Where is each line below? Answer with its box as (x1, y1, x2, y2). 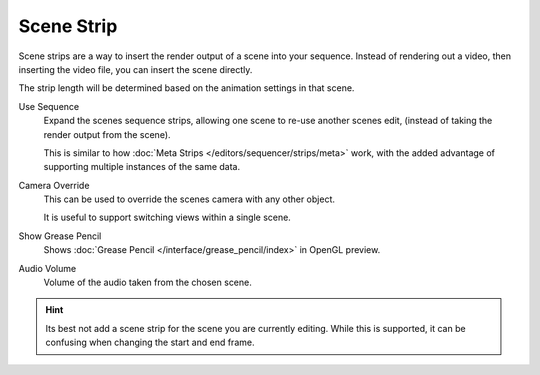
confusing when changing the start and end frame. (45, 336, 255, 349)
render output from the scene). (43, 128, 171, 140)
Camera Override (18, 179, 90, 191)
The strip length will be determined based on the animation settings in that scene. (18, 82, 355, 94)
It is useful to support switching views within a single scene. (43, 211, 292, 224)
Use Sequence (18, 100, 80, 112)
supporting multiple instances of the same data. (43, 161, 241, 173)
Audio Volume (18, 262, 77, 274)
